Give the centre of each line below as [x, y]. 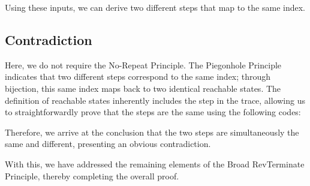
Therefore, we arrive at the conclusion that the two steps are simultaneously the [152, 132]
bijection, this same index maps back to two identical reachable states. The [143, 88]
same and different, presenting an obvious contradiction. [108, 144]
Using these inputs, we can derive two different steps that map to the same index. [155, 7]
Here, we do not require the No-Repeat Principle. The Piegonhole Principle [143, 64]
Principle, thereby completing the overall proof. [92, 175]
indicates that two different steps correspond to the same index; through [138, 76]
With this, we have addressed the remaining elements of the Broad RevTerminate [155, 163]
